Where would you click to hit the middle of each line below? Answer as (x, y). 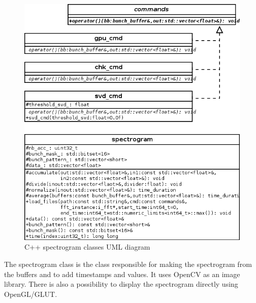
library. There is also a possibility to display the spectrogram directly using (121, 284)
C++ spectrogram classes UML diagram (87, 247)
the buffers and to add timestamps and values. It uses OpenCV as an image (122, 274)
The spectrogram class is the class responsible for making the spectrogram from (128, 264)
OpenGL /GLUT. (31, 294)
